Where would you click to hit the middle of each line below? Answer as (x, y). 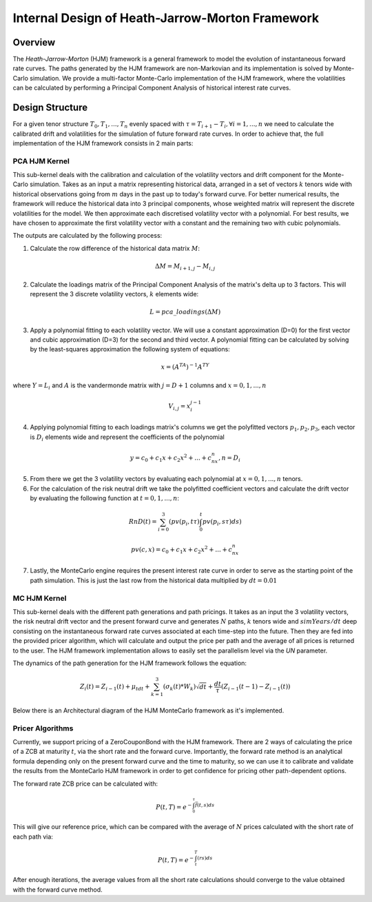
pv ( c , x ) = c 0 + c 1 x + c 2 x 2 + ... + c (182, 550)
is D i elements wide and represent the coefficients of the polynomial (127, 438)
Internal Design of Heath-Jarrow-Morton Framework (166, 18)
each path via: (33, 837)
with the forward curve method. (58, 890)
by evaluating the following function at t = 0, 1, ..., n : (104, 498)
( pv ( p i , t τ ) (184, 522)
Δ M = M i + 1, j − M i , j (185, 267)
